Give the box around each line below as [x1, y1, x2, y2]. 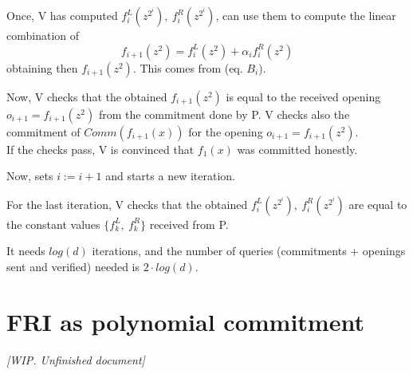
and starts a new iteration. [105, 167, 235, 184]
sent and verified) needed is [6, 258, 140, 274]
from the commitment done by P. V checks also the [98, 105, 350, 122]
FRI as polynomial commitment [6, 305, 364, 337]
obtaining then [6, 59, 78, 76]
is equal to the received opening [226, 88, 381, 104]
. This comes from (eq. [132, 59, 243, 76]
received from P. [149, 215, 229, 232]
